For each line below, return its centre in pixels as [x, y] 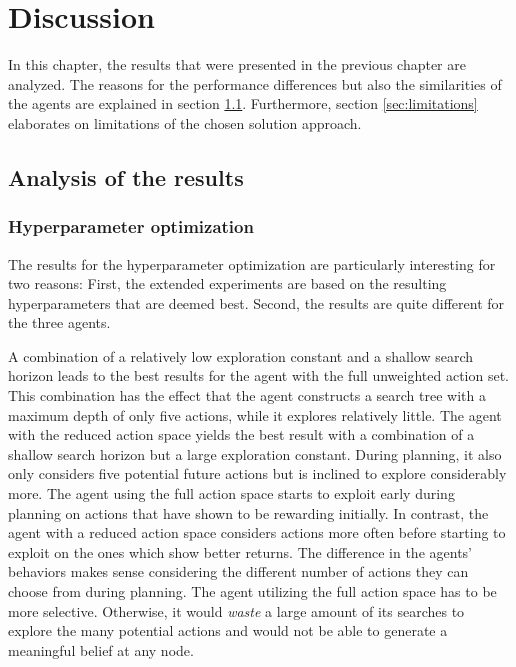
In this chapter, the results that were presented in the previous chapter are [237, 64]
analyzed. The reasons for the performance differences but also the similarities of [255, 83]
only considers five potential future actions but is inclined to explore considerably [257, 473]
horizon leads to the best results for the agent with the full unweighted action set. [258, 375]
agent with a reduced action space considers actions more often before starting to [257, 532]
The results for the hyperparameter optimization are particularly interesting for [252, 263]
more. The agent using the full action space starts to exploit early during [231, 493]
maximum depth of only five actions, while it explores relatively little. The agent [255, 414]
